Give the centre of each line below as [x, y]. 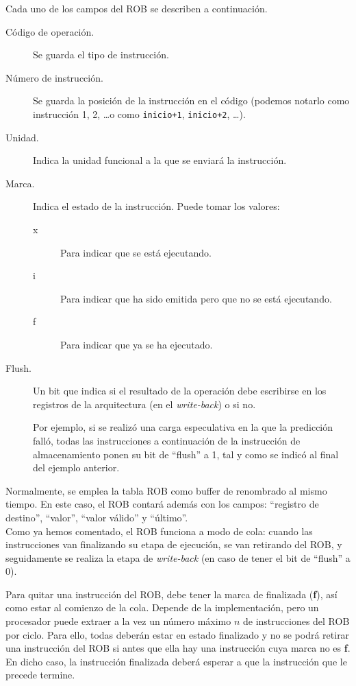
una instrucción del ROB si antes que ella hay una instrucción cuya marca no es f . [178, 648]
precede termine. [40, 675]
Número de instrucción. [54, 77]
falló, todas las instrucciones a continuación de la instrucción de [167, 440]
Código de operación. [50, 31]
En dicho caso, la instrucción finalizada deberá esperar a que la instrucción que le [176, 661]
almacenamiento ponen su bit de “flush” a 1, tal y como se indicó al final [186, 454]
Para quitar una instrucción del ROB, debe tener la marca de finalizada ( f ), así [171, 594]
